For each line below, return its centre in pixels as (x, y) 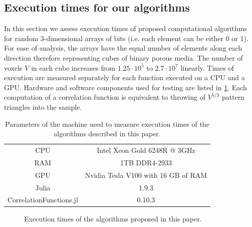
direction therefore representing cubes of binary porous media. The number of (123, 57)
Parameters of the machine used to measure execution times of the (107, 124)
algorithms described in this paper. (107, 134)
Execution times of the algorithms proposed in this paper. (113, 219)
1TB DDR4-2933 (146, 162)
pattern (233, 97)
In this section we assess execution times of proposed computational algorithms (125, 28)
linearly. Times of (207, 67)
